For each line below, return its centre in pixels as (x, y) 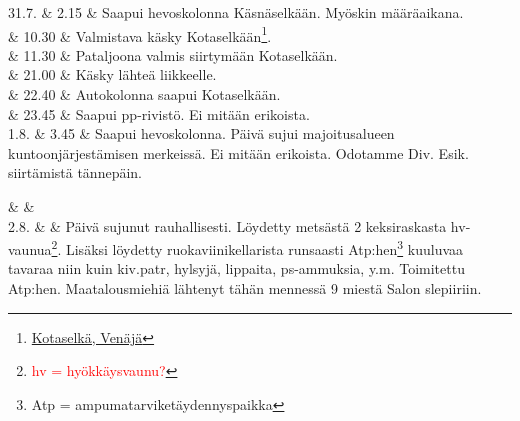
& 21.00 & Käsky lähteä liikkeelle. (112, 74)
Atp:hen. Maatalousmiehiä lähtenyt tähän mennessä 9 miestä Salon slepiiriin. (245, 288)
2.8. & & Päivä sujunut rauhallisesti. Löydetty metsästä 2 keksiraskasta (227, 225)
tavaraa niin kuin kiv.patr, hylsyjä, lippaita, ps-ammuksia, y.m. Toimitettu (236, 268)
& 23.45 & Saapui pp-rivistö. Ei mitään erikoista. (159, 113)
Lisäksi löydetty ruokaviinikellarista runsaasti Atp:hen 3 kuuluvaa (264, 247)
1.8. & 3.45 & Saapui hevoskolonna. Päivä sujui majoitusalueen (201, 133)
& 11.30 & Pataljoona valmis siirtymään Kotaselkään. (173, 54)
